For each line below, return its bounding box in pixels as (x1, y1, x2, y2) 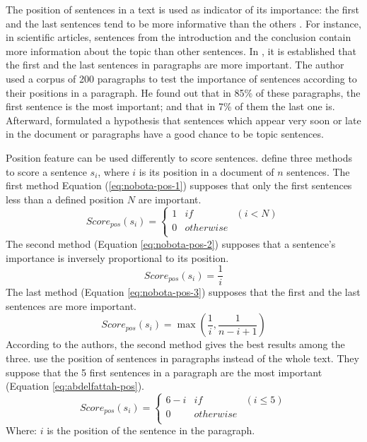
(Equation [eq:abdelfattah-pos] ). (6, 378, 144, 393)
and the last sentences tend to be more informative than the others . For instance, (6, 16, 361, 30)
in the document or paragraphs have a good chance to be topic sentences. (6, 126, 324, 141)
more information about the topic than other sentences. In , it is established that (6, 43, 356, 58)
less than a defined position (6, 191, 124, 206)
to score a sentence (6, 164, 87, 179)
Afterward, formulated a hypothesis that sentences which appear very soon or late (6, 112, 361, 127)
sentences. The (286, 164, 350, 179)
